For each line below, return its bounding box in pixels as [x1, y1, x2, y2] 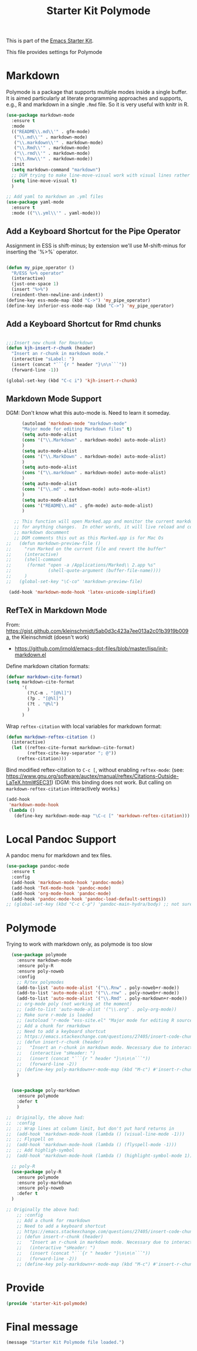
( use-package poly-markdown [11, 1088, 80, 1093]
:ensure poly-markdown [16, 1180, 72, 1186]
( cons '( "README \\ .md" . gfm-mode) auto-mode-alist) [21, 503, 154, 509]
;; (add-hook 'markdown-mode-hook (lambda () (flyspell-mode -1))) [6, 1142, 177, 1148]
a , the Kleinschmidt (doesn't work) [6, 634, 90, 641]
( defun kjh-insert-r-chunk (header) [6, 345, 96, 351]
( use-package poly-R [11, 1169, 62, 1174]
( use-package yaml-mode [6, 199, 64, 205]
